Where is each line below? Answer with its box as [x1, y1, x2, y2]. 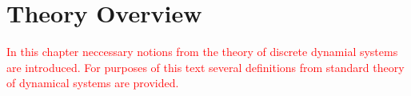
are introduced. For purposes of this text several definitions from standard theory [6, 58, 405, 75]
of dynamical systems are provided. [6, 74, 179, 91]
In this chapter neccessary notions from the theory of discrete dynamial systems [6, 43, 398, 60]
